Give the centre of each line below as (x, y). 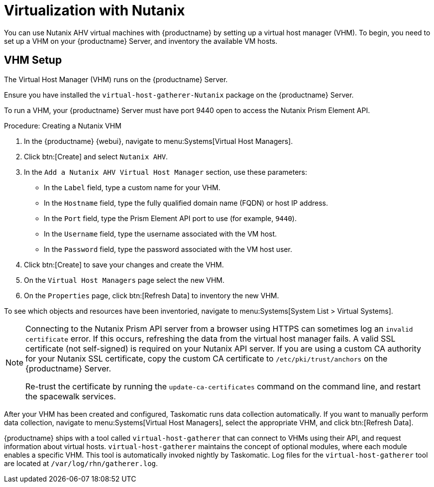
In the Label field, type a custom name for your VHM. (132, 187)
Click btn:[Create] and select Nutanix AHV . (96, 156)
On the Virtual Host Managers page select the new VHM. (124, 280)
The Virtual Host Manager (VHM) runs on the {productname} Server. (116, 79)
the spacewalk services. (71, 396)
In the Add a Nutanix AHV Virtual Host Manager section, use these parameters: (166, 172)
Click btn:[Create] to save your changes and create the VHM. (124, 264)
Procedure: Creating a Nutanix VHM (63, 125)
